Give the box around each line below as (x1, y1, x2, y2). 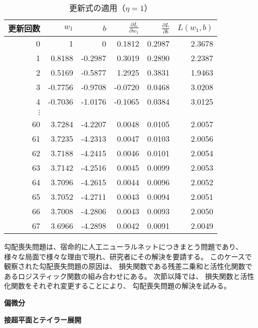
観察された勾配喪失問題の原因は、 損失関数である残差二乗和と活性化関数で (4, 261, 252, 271)
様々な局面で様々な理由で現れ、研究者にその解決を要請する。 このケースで (4, 251, 252, 261)
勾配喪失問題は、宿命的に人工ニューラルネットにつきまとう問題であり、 (4, 241, 243, 251)
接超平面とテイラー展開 (4, 314, 81, 324)
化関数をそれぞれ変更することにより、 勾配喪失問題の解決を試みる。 (4, 280, 231, 291)
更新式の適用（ (69, 2, 125, 14)
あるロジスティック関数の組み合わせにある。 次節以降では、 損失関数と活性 (4, 270, 254, 281)
